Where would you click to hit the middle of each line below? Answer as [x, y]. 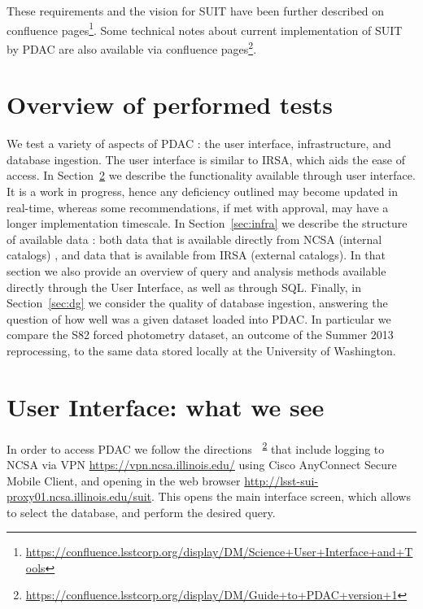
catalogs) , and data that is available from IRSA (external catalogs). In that [196, 255]
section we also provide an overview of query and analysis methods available [196, 270]
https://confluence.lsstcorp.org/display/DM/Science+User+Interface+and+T [219, 552]
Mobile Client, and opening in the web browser [124, 480]
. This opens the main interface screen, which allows [281, 496]
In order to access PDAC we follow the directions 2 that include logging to [196, 447]
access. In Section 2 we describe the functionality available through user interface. [211, 175]
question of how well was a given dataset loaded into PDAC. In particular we [199, 318]
